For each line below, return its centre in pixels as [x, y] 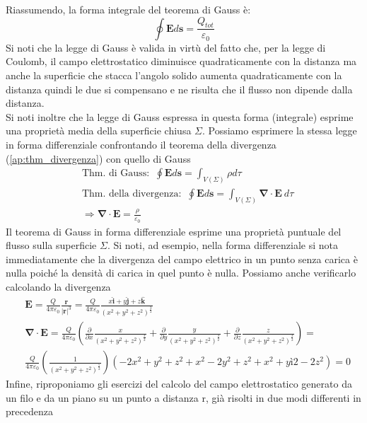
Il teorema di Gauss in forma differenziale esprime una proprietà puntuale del [174, 231]
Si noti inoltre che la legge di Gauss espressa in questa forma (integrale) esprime [180, 116]
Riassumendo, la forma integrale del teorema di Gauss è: [128, 9]
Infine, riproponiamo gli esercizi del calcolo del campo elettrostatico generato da [179, 384]
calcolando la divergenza [58, 286]
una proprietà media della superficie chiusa [99, 131]
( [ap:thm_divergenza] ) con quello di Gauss [98, 158]
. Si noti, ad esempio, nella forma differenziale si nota [223, 245]
